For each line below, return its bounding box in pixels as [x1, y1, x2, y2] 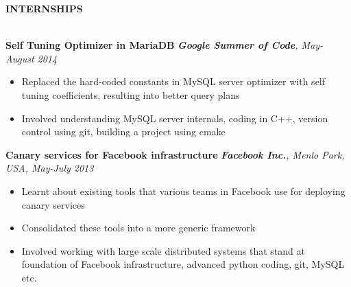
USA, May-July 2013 [5, 161, 94, 175]
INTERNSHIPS [5, 1, 83, 15]
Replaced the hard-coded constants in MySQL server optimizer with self [21, 74, 326, 89]
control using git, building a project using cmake [21, 124, 226, 139]
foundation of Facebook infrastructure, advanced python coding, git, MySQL [21, 257, 345, 271]
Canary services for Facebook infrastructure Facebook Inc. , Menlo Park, [5, 147, 345, 161]
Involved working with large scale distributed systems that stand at [21, 243, 305, 257]
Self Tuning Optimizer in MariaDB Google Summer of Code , [5, 38, 298, 52]
